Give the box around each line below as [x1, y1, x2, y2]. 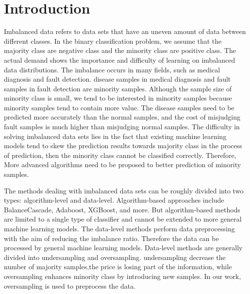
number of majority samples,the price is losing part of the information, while [4, 261, 232, 272]
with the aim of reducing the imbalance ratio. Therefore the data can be [4, 233, 219, 243]
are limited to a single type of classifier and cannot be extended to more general [4, 214, 242, 224]
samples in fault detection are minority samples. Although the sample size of [4, 83, 232, 93]
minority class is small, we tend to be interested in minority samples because [4, 93, 232, 103]
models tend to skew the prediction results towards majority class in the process [4, 140, 242, 151]
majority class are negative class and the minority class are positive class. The [4, 45, 236, 55]
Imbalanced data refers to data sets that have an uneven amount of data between [4, 26, 246, 36]
